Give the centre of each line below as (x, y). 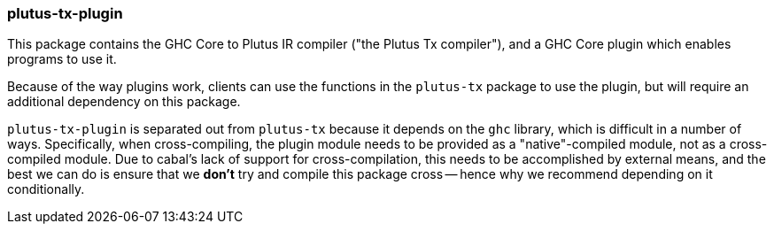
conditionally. (46, 189)
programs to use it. (62, 59)
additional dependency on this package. (124, 102)
